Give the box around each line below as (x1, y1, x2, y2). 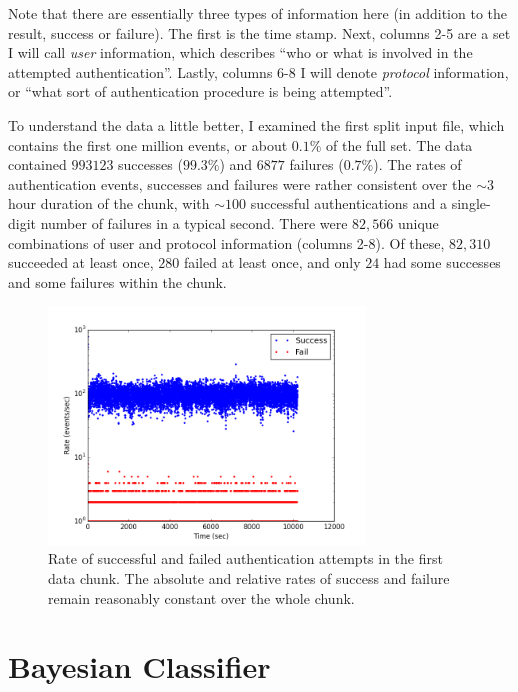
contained (8, 154, 67, 175)
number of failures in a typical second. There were (40, 212, 348, 233)
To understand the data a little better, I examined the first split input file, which (8, 114, 505, 135)
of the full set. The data (326, 134, 473, 155)
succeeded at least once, (8, 252, 154, 273)
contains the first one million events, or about (8, 134, 288, 155)
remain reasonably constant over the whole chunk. (48, 587, 355, 608)
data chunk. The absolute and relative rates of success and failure (48, 568, 450, 588)
